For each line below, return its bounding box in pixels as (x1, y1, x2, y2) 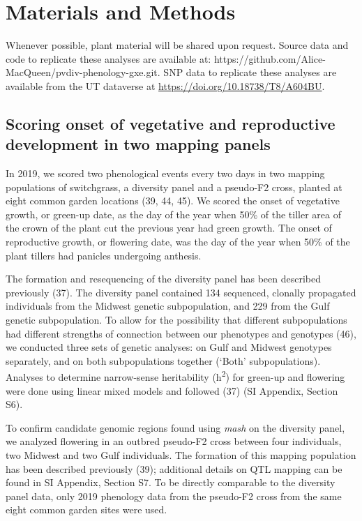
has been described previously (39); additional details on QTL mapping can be (6, 461, 342, 476)
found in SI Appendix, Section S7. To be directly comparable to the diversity (6, 475, 335, 490)
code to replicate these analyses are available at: (6, 51, 211, 66)
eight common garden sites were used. (6, 502, 167, 517)
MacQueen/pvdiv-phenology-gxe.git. (6, 65, 160, 80)
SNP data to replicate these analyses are (163, 65, 337, 80)
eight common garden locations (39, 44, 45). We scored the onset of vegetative (6, 193, 340, 208)
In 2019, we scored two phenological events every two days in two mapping (6, 166, 325, 181)
